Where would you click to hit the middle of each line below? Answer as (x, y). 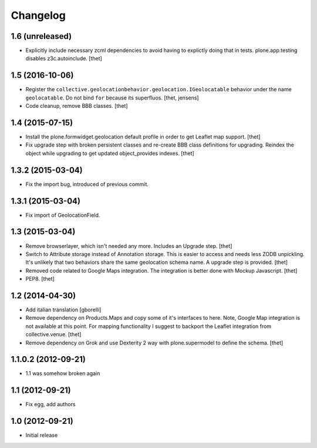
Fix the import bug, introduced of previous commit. (87, 184)
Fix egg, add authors (50, 404)
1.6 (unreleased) (41, 36)
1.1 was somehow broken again (63, 373)
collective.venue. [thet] (53, 334)
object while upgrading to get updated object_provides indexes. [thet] (110, 153)
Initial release (42, 435)
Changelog (38, 15)
